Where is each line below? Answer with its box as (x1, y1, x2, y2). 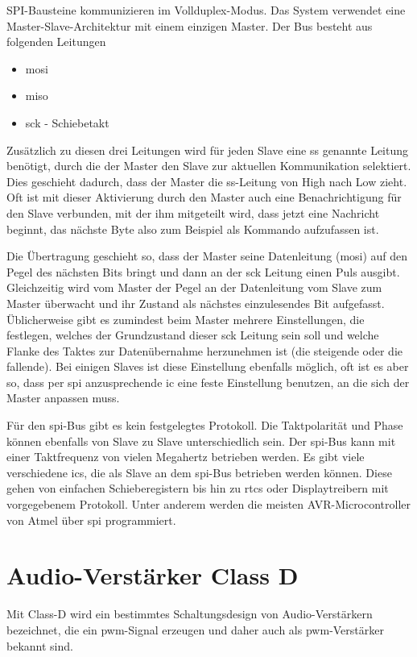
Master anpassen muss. (6, 389, 120, 406)
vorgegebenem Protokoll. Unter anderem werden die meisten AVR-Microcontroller (6, 496, 411, 513)
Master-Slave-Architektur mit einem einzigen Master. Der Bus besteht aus (6, 17, 373, 34)
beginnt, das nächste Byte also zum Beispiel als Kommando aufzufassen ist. (6, 220, 379, 237)
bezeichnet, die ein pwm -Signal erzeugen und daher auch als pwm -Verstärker (6, 621, 384, 638)
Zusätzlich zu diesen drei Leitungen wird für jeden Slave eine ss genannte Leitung (6, 141, 409, 158)
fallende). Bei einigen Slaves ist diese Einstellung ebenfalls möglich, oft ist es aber (6, 358, 409, 375)
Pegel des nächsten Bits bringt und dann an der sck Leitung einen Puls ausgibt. (6, 263, 400, 280)
